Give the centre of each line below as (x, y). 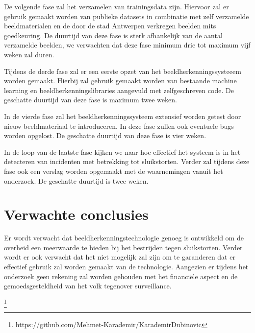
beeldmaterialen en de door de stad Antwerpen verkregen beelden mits (110, 26)
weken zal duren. (29, 54)
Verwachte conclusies (76, 214)
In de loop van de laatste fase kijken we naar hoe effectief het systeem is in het (122, 152)
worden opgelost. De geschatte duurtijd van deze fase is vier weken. (105, 135)
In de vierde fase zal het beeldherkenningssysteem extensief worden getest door (123, 116)
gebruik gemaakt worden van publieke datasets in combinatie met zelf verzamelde (127, 16)
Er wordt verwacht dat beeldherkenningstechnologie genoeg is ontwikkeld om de (124, 238)
